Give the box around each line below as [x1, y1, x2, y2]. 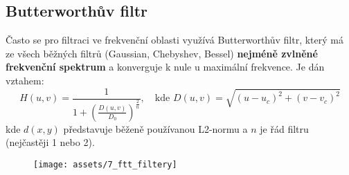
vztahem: [6, 73, 44, 87]
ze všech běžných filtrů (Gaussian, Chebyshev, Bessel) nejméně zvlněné [6, 46, 318, 60]
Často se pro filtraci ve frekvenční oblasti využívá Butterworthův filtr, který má [6, 33, 343, 47]
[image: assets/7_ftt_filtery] [33, 160, 177, 170]
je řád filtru [260, 121, 309, 136]
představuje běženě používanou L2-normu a [63, 121, 248, 136]
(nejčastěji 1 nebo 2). [6, 135, 95, 149]
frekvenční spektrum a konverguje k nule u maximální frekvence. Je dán [6, 59, 325, 74]
